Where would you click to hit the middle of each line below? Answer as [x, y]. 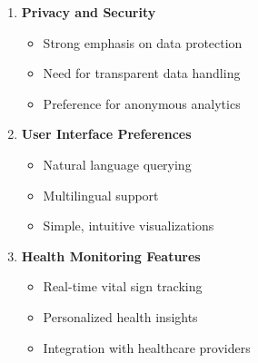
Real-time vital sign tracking [123, 286]
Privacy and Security [89, 12]
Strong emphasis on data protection [143, 42]
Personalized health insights [120, 316]
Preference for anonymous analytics [142, 103]
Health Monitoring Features [111, 255]
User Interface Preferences [106, 134]
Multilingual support [101, 195]
